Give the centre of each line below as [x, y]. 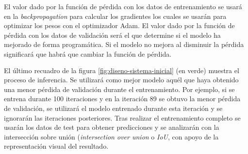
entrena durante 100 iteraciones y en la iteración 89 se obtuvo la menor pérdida [122, 99]
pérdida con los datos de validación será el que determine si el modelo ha [112, 35]
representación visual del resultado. [56, 146]
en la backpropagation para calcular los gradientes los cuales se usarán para [115, 16]
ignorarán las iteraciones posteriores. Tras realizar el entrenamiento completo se [122, 117]
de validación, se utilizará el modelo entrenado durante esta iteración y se [113, 108]
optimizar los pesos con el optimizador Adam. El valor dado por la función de [119, 25]
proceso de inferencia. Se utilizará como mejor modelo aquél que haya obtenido [121, 80]
